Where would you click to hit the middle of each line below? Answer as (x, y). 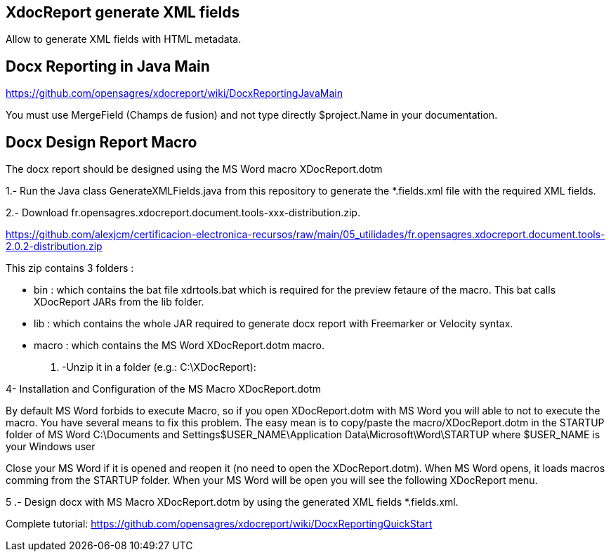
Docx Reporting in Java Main (108, 66)
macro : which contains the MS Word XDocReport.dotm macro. (179, 346)
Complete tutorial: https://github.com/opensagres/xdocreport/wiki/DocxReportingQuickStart (219, 524)
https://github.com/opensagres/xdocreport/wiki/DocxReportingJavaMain (174, 93)
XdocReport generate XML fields (123, 12)
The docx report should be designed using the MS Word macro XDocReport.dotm (194, 169)
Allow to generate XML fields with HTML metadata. (124, 39)
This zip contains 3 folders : (70, 268)
